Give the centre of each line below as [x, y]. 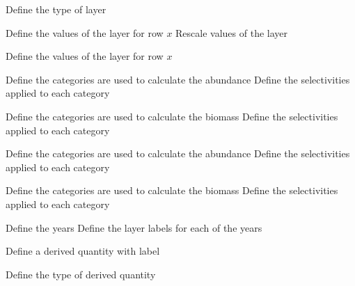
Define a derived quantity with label [83, 251]
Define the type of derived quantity [81, 274]
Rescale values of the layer [232, 32]
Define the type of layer [56, 9]
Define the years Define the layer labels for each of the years [134, 227]
